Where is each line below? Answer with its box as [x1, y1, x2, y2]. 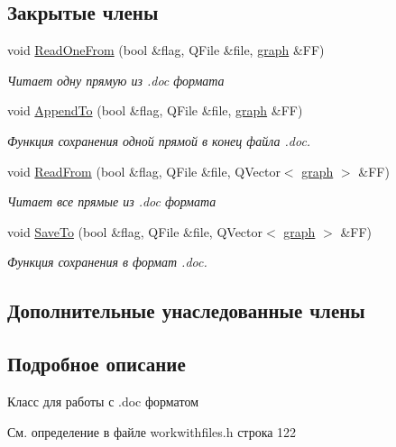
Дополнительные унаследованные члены [7, 296, 365, 324]
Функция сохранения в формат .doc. [7, 252, 207, 271]
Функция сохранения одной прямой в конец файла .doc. [7, 131, 311, 150]
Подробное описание [7, 350, 186, 378]
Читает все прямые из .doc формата [7, 192, 216, 211]
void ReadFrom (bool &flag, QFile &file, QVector [7, 161, 281, 180]
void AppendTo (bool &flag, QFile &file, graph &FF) [7, 101, 303, 120]
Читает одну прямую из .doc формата [7, 70, 225, 89]
